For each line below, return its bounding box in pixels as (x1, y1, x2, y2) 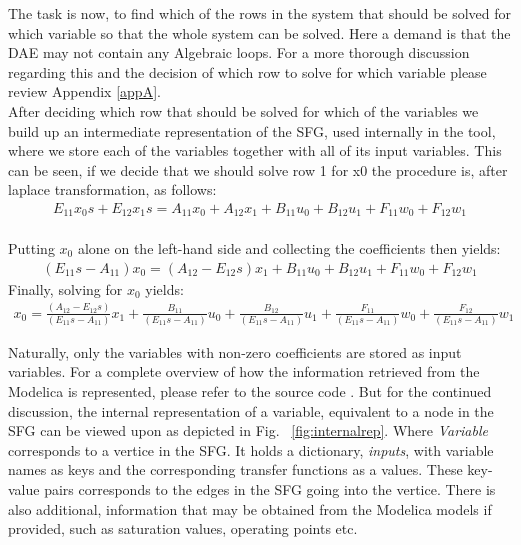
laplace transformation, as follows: (8, 179, 217, 200)
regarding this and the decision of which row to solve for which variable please (8, 61, 487, 82)
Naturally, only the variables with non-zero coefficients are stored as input (8, 341, 462, 362)
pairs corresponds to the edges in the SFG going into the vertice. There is (44, 479, 496, 500)
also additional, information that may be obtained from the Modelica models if (8, 498, 492, 519)
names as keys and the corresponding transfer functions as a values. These (8, 459, 463, 480)
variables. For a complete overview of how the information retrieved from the (8, 361, 480, 382)
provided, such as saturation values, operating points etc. (8, 518, 358, 539)
